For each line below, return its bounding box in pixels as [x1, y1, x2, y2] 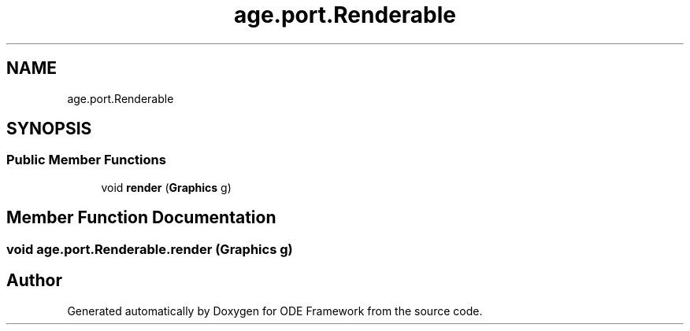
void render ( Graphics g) [101, 180, 232, 194]
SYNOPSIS [6, 119, 92, 139]
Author [6, 270, 62, 291]
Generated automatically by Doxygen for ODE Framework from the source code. [67, 303, 483, 318]
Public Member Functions [6, 152, 166, 168]
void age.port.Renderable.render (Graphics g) [6, 241, 293, 257]
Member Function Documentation [6, 208, 276, 228]
